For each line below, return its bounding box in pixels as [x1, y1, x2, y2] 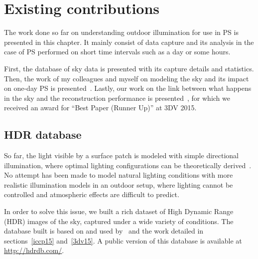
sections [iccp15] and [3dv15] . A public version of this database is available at [4, 235, 242, 246]
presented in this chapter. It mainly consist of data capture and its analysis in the [4, 36, 254, 47]
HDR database [4, 127, 82, 142]
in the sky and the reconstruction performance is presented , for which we [4, 92, 230, 103]
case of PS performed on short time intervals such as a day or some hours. [4, 46, 231, 57]
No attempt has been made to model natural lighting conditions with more [4, 170, 233, 180]
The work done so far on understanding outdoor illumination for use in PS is [4, 27, 239, 37]
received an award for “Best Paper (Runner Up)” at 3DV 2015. [4, 102, 197, 113]
